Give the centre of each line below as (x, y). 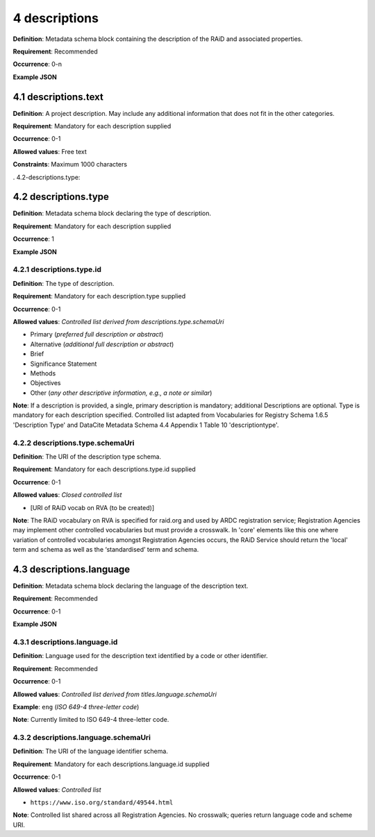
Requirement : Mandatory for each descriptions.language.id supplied (111, 764)
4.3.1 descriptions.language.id (65, 642)
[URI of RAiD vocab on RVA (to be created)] (92, 507)
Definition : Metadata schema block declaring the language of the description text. (131, 586)
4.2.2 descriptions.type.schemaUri (74, 443)
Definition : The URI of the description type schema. (87, 457)
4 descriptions (56, 18)
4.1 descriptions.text (58, 97)
